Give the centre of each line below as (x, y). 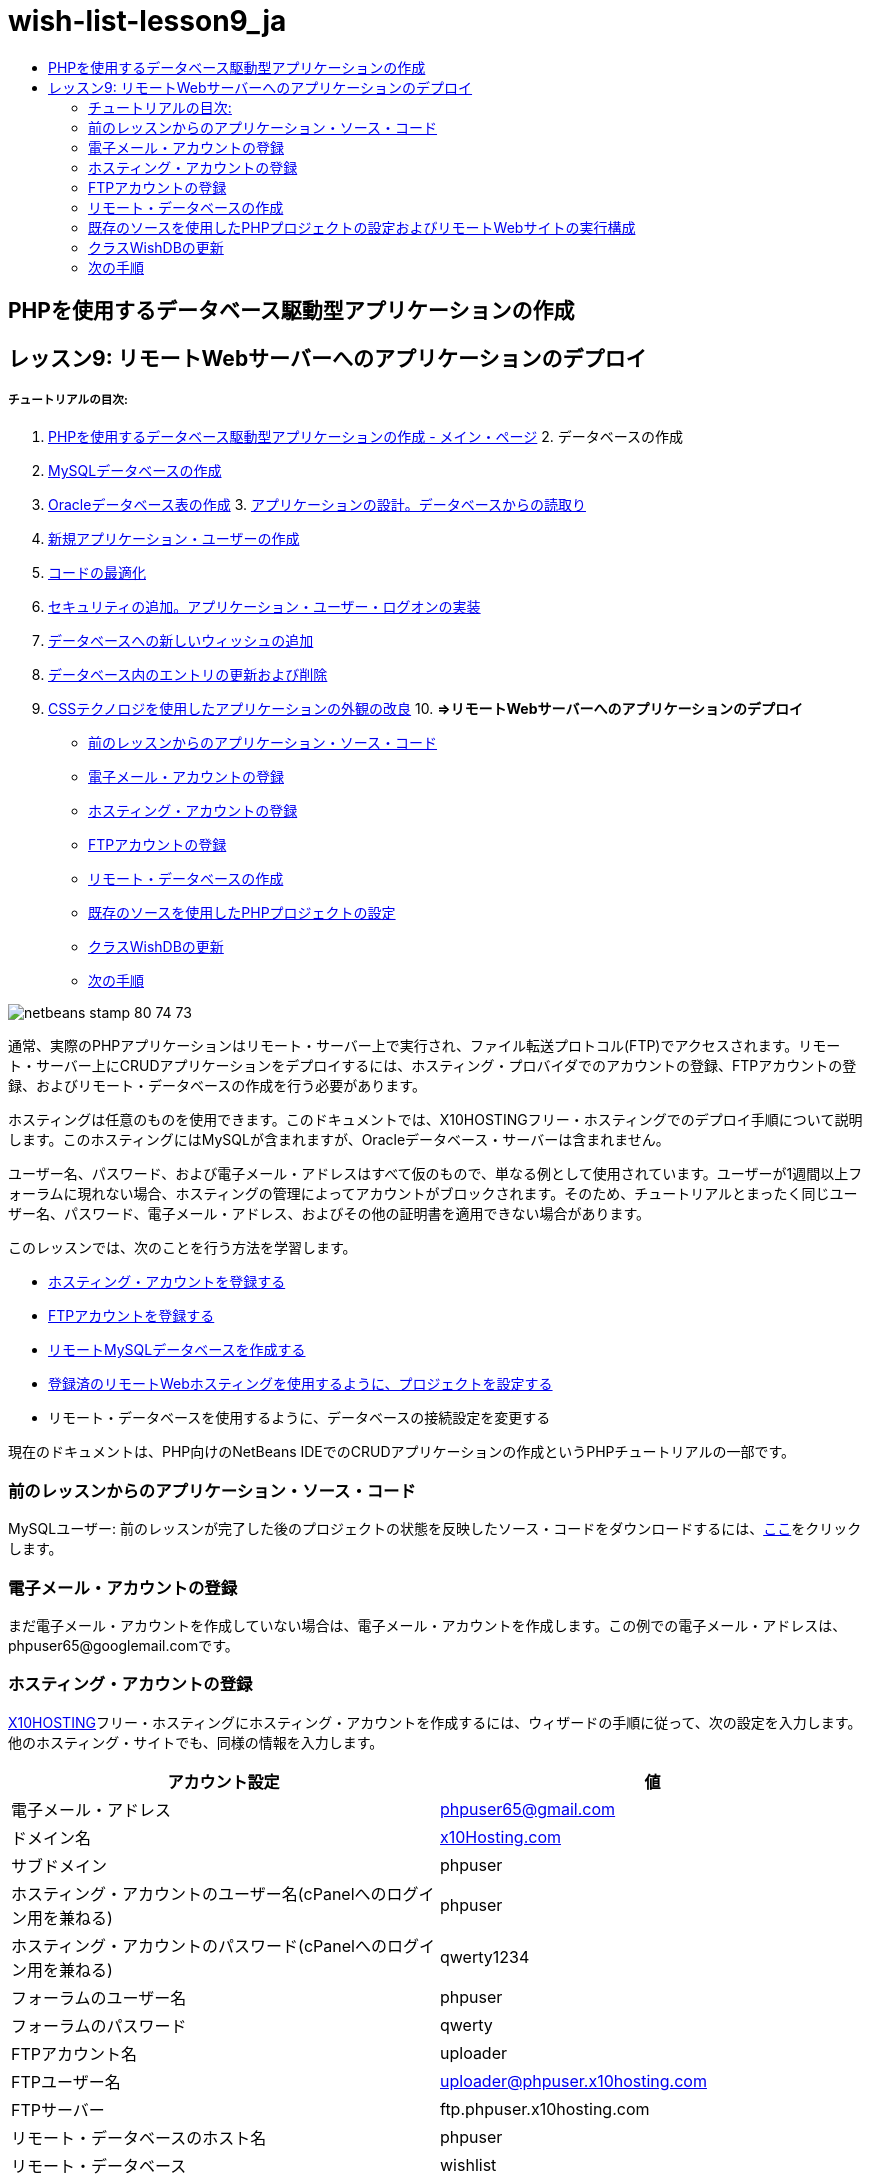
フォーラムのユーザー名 (99, 1997)
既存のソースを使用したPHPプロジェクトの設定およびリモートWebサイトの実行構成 (362, 227)
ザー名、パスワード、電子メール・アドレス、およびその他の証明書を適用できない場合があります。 (329, 1214)
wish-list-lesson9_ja (147, 21)
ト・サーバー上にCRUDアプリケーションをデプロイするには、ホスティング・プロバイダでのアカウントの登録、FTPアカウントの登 (432, 1066)
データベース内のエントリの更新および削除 (188, 675)
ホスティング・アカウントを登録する (167, 1282)
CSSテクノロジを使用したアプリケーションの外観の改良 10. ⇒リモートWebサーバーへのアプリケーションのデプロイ (426, 709)
